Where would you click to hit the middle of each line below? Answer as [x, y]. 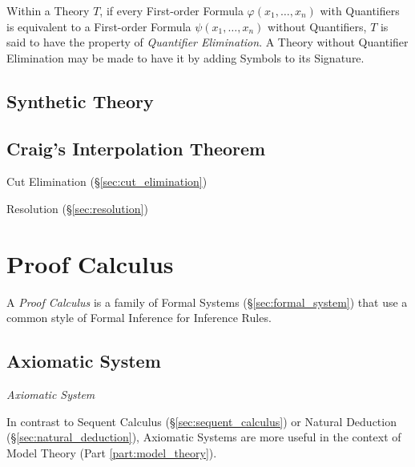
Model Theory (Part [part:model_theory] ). [112, 452]
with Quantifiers [360, 10]
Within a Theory [48, 10]
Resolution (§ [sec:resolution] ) [77, 208]
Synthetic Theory [80, 101]
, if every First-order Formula [171, 10]
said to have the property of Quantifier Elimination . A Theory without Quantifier [207, 42]
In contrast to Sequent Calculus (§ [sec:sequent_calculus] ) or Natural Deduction [201, 421]
